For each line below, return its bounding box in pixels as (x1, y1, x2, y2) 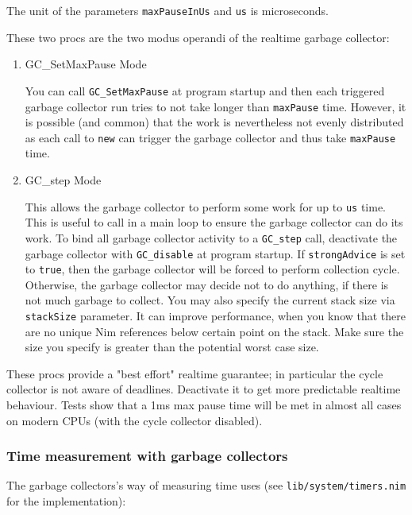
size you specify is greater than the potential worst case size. (25, 339, 319, 355)
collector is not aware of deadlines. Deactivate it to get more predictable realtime (6, 381, 401, 397)
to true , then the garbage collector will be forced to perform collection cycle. (25, 261, 400, 277)
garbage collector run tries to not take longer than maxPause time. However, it (25, 98, 406, 114)
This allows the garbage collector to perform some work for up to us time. (25, 198, 387, 215)
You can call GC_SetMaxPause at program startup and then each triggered (25, 82, 385, 99)
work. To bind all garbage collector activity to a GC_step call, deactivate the (25, 229, 398, 246)
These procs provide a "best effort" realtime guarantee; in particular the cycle (6, 365, 383, 381)
